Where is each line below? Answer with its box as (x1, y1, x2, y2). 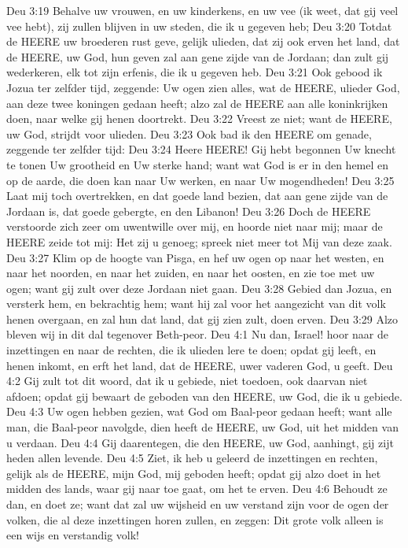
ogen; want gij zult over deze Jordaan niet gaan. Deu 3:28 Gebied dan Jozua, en (6, 280, 392, 296)
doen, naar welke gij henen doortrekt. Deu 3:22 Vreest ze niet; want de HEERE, (6, 110, 392, 127)
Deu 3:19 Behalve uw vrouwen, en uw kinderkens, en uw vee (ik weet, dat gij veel (6, 2, 399, 18)
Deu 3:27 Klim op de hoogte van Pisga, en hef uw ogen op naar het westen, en (6, 249, 384, 265)
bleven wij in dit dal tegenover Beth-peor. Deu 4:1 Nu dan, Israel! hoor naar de (6, 326, 389, 342)
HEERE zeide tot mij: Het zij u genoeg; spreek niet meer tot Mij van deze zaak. (6, 233, 392, 250)
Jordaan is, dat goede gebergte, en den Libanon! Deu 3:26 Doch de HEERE (6, 202, 371, 219)
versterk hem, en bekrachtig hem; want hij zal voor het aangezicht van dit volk (6, 295, 386, 312)
